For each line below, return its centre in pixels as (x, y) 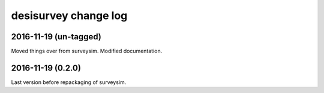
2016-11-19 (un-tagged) (56, 37)
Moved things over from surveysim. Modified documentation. (87, 51)
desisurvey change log (69, 15)
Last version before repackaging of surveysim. (69, 82)
